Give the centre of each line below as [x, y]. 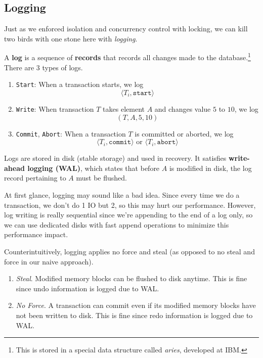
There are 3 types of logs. [43, 67]
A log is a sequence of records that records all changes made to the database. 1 [127, 57]
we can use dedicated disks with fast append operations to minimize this [117, 224]
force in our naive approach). [49, 261]
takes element [124, 108]
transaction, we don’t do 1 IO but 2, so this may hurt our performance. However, [130, 205]
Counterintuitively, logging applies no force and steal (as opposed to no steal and [129, 251]
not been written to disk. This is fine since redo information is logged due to [134, 315]
